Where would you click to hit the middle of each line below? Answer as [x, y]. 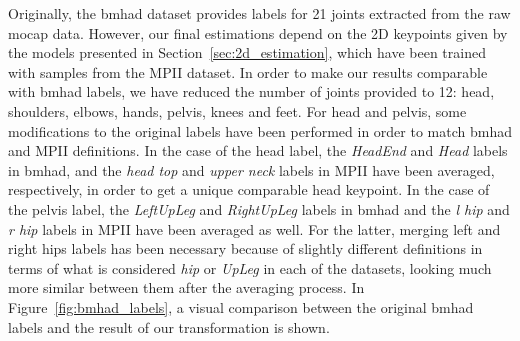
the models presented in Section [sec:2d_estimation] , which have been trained [247, 52]
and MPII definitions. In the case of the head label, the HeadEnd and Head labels [258, 150]
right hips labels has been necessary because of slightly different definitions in [245, 248]
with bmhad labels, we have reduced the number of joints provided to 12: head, [251, 91]
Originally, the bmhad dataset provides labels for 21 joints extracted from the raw [259, 13]
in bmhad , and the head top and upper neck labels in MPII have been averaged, [251, 169]
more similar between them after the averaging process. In [186, 287]
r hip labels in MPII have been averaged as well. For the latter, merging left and [254, 228]
